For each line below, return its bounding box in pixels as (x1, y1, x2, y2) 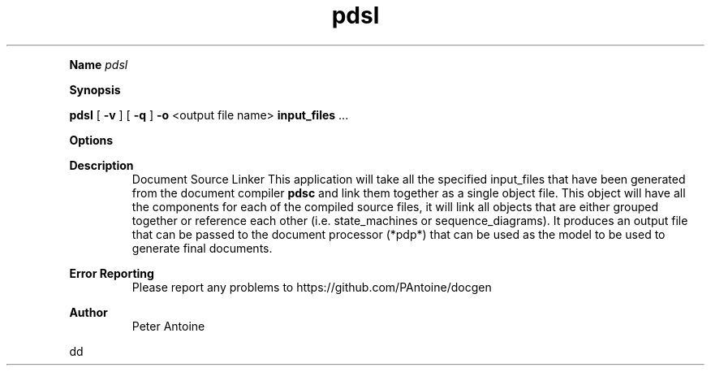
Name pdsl (69, 57, 128, 71)
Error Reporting (69, 266, 154, 280)
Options (69, 132, 114, 147)
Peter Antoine (131, 318, 205, 333)
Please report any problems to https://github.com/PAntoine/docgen (131, 279, 492, 294)
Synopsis (69, 82, 121, 97)
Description (69, 158, 134, 172)
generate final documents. (131, 240, 273, 255)
